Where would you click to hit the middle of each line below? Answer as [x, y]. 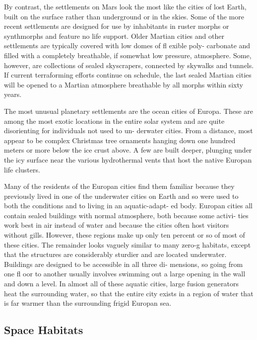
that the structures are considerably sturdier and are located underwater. [115, 254]
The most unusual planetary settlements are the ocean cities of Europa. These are [129, 111]
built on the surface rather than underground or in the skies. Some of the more [124, 16]
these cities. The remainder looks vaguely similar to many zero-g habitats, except [128, 244]
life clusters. [22, 169]
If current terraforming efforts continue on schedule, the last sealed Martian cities [128, 75]
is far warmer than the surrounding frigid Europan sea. [88, 303]
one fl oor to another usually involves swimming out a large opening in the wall [125, 274]
